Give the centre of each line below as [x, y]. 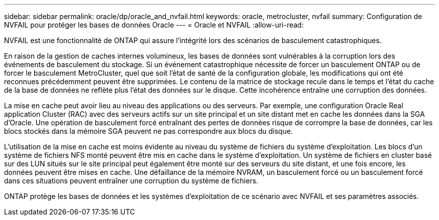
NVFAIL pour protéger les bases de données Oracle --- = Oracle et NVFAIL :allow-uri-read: [154, 25]
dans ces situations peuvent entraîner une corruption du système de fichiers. [131, 181]
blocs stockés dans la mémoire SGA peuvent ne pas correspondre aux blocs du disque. [149, 131]
